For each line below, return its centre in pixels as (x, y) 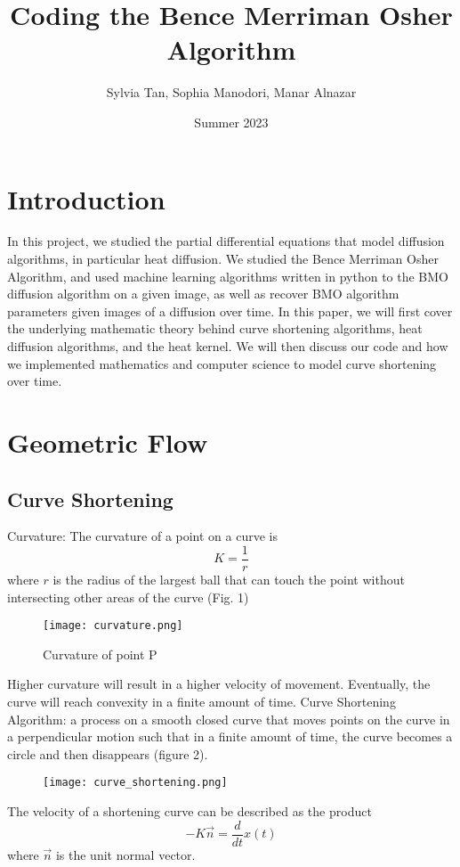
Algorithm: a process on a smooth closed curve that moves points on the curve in (229, 719)
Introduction (86, 198)
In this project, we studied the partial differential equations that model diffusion (226, 241)
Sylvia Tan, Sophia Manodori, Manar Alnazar (231, 92)
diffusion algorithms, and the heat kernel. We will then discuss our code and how (228, 346)
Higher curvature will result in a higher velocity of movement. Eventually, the (219, 684)
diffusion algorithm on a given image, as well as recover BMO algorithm (203, 294)
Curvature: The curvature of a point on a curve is (142, 536)
